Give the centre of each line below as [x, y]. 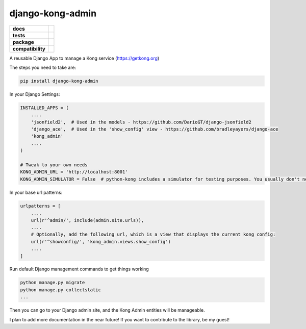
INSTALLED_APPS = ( [44, 108]
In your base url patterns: [36, 192]
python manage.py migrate [53, 283]
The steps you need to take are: [43, 67]
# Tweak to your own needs [54, 165]
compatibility [29, 48]
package [23, 42]
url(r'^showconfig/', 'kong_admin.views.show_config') [101, 242]
